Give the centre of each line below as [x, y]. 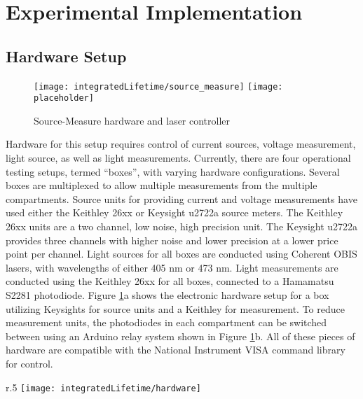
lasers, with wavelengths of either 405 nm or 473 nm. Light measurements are [172, 267]
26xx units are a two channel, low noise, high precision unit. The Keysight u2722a [182, 226]
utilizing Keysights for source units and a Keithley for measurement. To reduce [175, 308]
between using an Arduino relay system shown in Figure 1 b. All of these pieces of [180, 336]
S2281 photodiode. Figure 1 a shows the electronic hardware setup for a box [167, 295]
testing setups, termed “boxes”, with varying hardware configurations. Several [173, 171]
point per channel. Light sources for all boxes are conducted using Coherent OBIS [181, 254]
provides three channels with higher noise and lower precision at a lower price [172, 240]
